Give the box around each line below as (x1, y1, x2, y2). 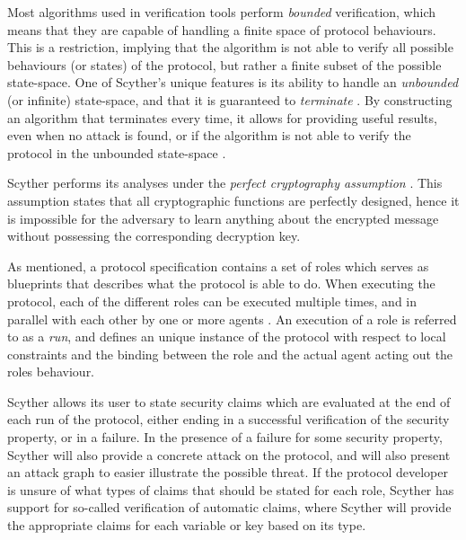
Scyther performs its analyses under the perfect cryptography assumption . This (7, 173, 443, 192)
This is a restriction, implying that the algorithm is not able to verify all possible (7, 38, 453, 57)
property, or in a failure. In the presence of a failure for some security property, (7, 428, 443, 447)
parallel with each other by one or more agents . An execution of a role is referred (7, 309, 457, 328)
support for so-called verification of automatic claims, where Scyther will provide (7, 498, 452, 517)
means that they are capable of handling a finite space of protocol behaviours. (7, 20, 436, 39)
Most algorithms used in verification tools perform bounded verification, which (7, 3, 436, 21)
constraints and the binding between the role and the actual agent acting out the (7, 344, 453, 363)
